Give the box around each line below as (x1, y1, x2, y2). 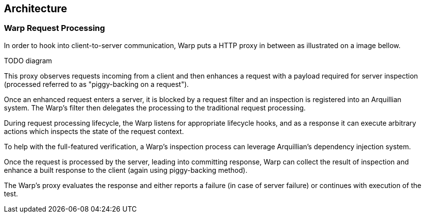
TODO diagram (4, 56, 52, 65)
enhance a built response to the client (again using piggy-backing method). (4, 165, 248, 174)
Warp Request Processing (4, 23, 105, 33)
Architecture (4, 2, 67, 15)
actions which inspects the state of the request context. (4, 127, 184, 136)
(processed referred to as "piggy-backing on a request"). (4, 80, 189, 88)
